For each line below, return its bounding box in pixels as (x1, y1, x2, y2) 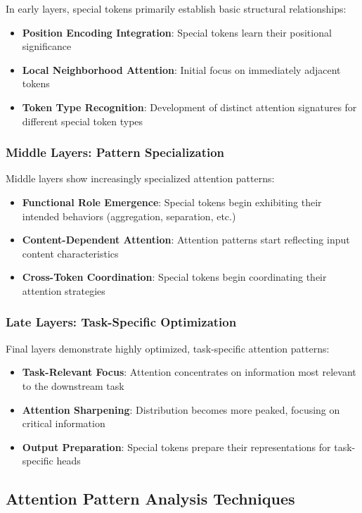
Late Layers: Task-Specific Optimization (6, 313, 237, 331)
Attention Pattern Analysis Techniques (6, 488, 295, 509)
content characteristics (22, 246, 119, 260)
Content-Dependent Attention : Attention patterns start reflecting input (22, 232, 350, 247)
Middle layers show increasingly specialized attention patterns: (6, 171, 275, 186)
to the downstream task (22, 378, 124, 393)
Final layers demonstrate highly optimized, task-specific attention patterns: (6, 341, 330, 355)
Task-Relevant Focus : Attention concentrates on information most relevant (22, 365, 356, 379)
